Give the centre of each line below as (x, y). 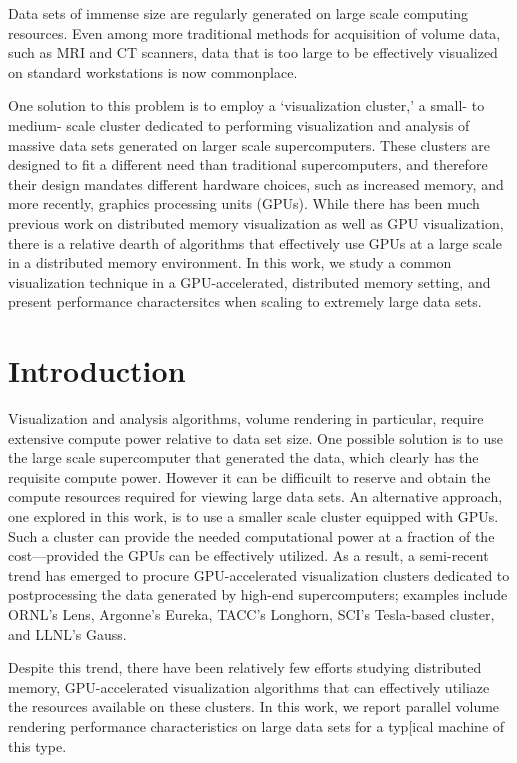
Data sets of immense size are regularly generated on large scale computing (238, 13)
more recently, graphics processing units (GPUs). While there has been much (244, 203)
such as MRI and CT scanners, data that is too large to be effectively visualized (253, 52)
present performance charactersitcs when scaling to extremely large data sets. (245, 301)
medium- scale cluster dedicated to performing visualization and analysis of (239, 124)
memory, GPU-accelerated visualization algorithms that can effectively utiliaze (249, 686)
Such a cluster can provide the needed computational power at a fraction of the (251, 535)
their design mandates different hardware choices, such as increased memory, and (256, 183)
